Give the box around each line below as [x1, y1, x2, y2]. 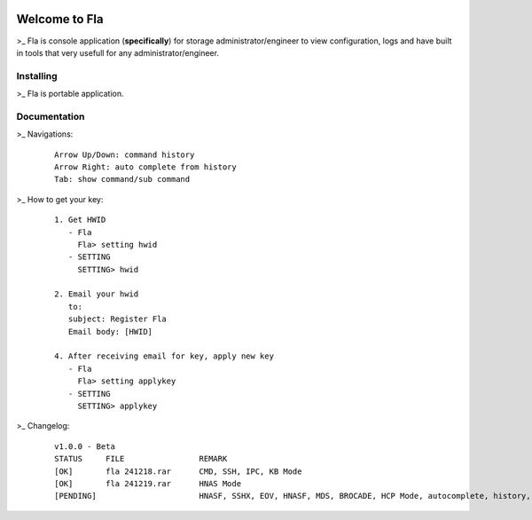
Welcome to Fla [16, 12, 104, 27]
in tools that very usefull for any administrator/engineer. [16, 47, 219, 58]
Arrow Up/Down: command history [54, 149, 195, 160]
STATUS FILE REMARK [54, 453, 228, 464]
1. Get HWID [54, 215, 106, 225]
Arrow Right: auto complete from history [54, 162, 237, 172]
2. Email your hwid [54, 289, 139, 299]
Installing [16, 69, 58, 82]
